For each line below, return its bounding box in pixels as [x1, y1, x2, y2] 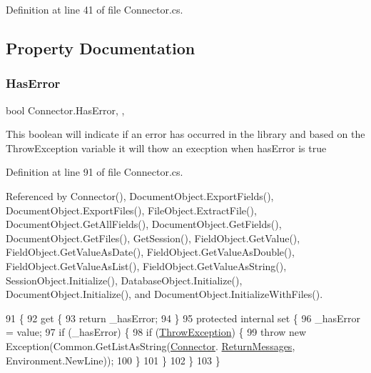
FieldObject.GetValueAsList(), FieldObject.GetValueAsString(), [6, 258, 287, 273]
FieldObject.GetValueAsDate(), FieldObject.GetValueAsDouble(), [6, 244, 295, 259]
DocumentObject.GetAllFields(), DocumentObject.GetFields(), [6, 217, 282, 232]
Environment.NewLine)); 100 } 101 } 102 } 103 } [6, 352, 220, 367]
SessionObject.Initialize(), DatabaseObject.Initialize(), [6, 272, 243, 287]
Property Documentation [6, 36, 195, 59]
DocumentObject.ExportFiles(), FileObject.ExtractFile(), [6, 202, 257, 217]
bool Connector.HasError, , [6, 102, 125, 117]
